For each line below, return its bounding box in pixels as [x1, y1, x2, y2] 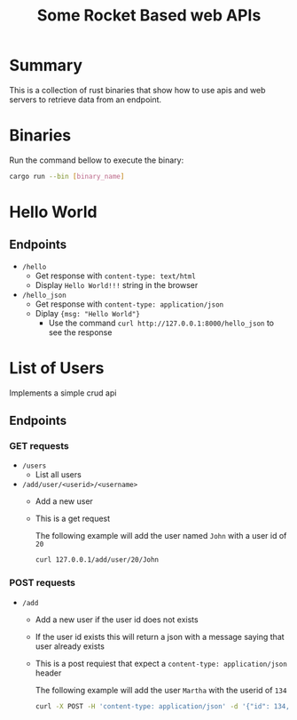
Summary [9, 55, 82, 76]
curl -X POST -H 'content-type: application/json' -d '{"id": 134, [35, 701, 290, 711]
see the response [48, 326, 113, 338]
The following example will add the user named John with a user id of [35, 531, 287, 541]
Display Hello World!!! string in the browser [35, 279, 199, 290]
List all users [35, 469, 82, 480]
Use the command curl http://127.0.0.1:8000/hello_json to [48, 317, 275, 328]
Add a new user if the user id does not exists [35, 614, 199, 625]
